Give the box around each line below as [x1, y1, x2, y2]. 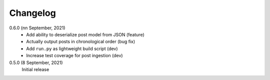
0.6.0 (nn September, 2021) [9, 25, 65, 31]
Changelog [9, 7, 56, 18]
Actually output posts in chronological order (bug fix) [26, 39, 135, 45]
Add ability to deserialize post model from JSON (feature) [26, 31, 144, 37]
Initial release [21, 66, 49, 72]
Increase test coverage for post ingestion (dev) [26, 53, 123, 59]
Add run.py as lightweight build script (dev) [26, 45, 118, 52]
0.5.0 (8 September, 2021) [9, 60, 63, 66]
